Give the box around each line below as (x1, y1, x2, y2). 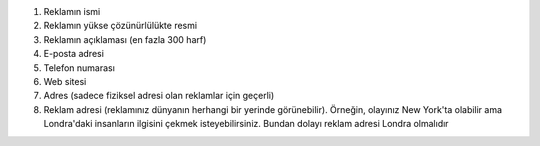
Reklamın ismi (43, 6, 101, 17)
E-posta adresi (43, 48, 105, 60)
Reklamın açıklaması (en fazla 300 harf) (43, 33, 207, 45)
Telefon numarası (43, 61, 115, 74)
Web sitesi (43, 75, 87, 87)
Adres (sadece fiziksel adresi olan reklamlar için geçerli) (43, 90, 275, 102)
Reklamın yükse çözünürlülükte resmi (43, 20, 198, 32)
